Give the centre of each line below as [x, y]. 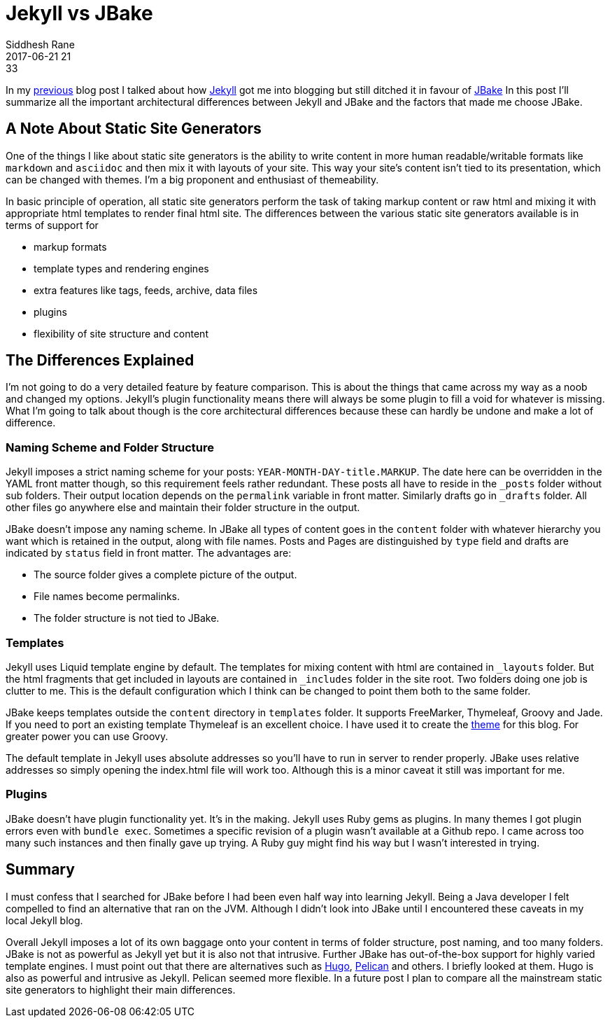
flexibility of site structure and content [121, 333]
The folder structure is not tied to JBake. [127, 618]
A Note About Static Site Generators [134, 129]
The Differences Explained [100, 361]
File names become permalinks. [107, 597]
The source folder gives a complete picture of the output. [165, 575]
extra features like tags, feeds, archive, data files [146, 290]
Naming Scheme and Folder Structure [110, 447]
